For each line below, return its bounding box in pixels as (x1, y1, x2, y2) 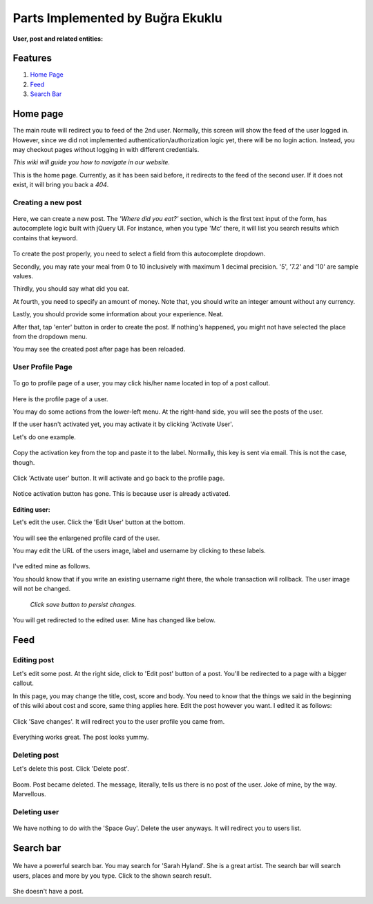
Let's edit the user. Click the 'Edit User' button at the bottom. (12, 518, 186, 526)
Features (12, 52, 52, 64)
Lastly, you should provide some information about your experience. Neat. (12, 310, 224, 318)
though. (12, 458, 35, 466)
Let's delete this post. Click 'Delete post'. (12, 764, 129, 773)
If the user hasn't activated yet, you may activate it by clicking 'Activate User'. (12, 420, 234, 428)
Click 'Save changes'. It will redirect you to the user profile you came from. (12, 717, 225, 725)
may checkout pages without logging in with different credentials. (12, 145, 200, 153)
